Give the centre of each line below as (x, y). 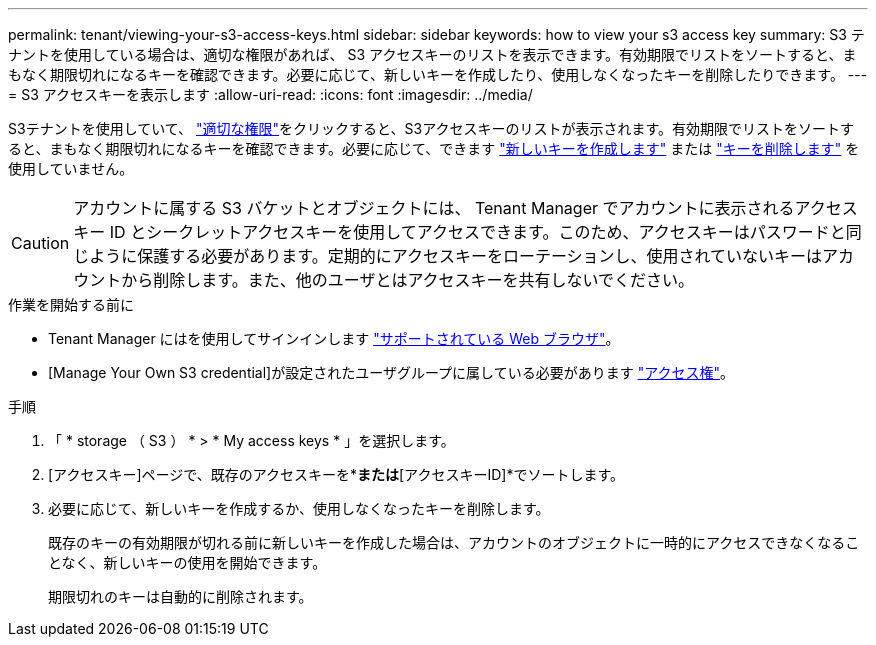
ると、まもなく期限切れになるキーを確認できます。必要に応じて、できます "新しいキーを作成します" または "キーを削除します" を (434, 148)
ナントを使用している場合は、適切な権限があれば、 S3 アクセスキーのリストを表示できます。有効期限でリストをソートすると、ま (432, 54)
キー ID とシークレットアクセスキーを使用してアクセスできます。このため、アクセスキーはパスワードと (459, 232)
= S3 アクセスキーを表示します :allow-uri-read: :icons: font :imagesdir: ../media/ (270, 94)
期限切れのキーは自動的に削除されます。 (180, 596)
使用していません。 (71, 168)
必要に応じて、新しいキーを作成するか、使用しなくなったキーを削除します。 (299, 508)
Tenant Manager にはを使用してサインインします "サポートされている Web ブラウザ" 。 (334, 338)
